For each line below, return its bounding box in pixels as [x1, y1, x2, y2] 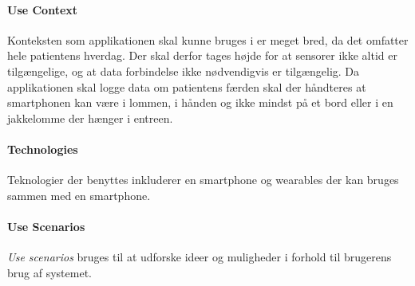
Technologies [7, 140, 78, 157]
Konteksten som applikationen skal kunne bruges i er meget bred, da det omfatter [7, 31, 409, 48]
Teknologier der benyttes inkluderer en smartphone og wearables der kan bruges [7, 171, 399, 188]
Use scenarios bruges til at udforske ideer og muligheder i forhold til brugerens [7, 249, 392, 265]
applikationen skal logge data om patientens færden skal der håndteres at [7, 78, 366, 95]
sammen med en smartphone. [7, 186, 151, 203]
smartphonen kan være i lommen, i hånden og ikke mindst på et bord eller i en [7, 94, 393, 111]
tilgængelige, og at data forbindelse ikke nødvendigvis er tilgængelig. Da [7, 62, 360, 79]
